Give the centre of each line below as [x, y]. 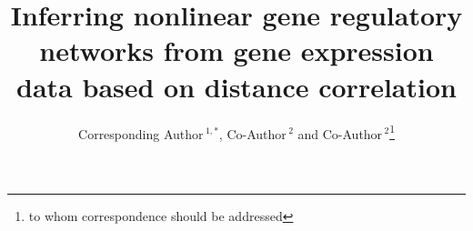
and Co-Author [340, 133]
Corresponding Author [141, 133]
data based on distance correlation [236, 86]
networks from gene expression [236, 50]
